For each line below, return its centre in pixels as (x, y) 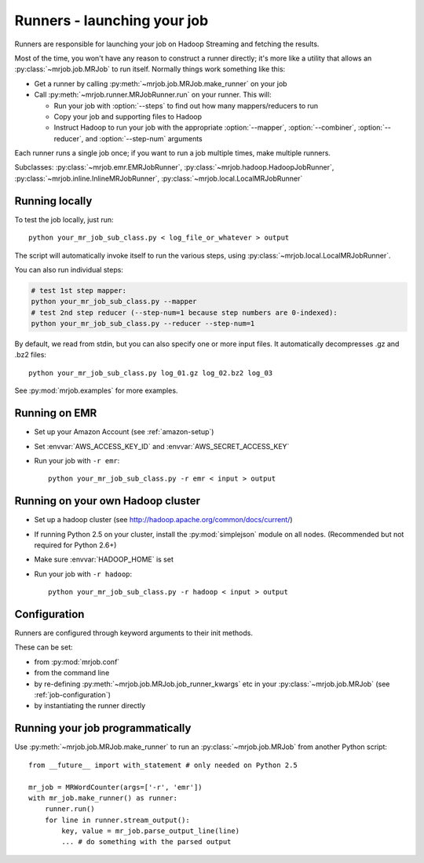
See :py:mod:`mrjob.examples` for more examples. (96, 391)
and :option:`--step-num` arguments (144, 138)
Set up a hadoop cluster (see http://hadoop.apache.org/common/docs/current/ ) (164, 520)
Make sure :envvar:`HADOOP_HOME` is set (104, 559)
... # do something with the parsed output (146, 842)
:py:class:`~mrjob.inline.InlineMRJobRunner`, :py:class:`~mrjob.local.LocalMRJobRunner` (159, 178)
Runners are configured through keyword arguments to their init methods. (133, 633)
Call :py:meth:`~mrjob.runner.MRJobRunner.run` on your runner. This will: (153, 95)
